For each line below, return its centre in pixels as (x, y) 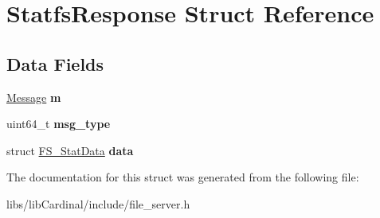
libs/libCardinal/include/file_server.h (98, 203)
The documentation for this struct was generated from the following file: (183, 177)
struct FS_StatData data (70, 150)
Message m (34, 97)
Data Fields (55, 63)
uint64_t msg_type (59, 124)
